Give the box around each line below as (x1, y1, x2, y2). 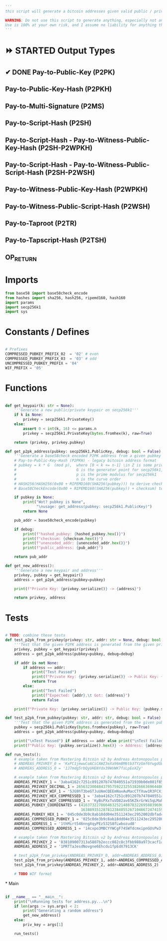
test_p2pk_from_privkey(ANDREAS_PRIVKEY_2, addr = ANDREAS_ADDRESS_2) (14, 862, 159, 868)
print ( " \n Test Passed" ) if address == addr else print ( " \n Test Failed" (14, 738, 166, 743)
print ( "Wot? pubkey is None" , (23, 499, 85, 505)
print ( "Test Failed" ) (31, 688, 77, 693)
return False (31, 697, 59, 702)
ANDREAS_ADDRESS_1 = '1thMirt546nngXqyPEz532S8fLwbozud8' (14, 821, 137, 826)
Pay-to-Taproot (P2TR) (5, 219, 77, 228)
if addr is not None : (14, 660, 59, 665)
